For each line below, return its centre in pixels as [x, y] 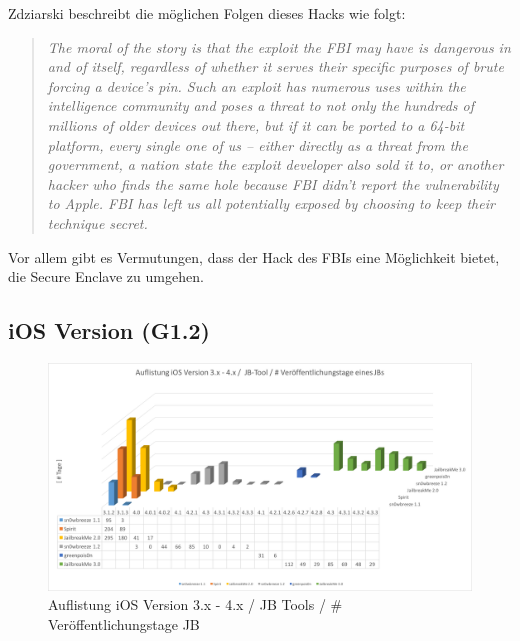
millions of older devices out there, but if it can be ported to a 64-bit [256, 124]
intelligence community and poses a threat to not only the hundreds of [260, 105]
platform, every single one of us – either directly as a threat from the [257, 144]
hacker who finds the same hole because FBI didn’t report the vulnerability [273, 183]
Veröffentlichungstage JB [124, 623]
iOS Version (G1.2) [109, 330]
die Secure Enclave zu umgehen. [106, 276]
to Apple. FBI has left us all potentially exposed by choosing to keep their [271, 203]
